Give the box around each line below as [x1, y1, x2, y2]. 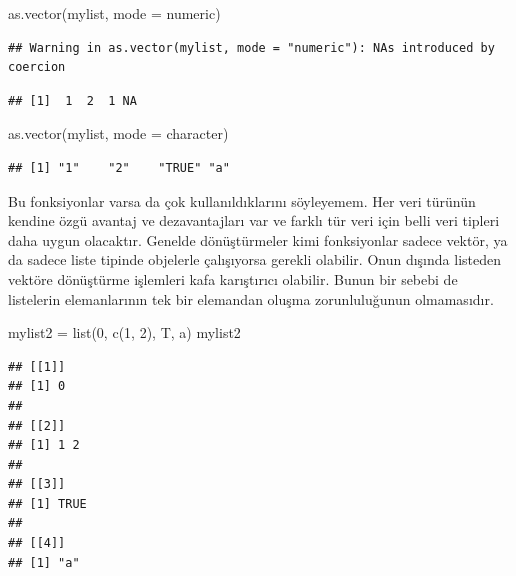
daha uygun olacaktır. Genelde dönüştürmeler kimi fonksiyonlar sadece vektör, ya [8, 229, 508, 250]
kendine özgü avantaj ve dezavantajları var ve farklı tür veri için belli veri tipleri [8, 210, 500, 231]
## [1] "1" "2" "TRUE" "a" [8, 160, 230, 175]
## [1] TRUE [8, 496, 87, 511]
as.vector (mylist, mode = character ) [8, 123, 229, 144]
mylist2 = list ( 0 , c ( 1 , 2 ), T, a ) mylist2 [8, 322, 241, 343]
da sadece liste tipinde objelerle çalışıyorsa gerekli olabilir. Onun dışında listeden [8, 249, 501, 270]
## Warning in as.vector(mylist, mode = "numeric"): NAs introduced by [8, 40, 495, 55]
